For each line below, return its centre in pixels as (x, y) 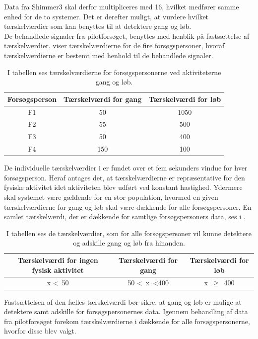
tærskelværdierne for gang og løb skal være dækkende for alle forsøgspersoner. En (128, 207)
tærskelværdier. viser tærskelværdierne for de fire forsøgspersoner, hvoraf (114, 45)
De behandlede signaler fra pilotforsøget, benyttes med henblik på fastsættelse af (127, 36)
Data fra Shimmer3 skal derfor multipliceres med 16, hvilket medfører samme (122, 6)
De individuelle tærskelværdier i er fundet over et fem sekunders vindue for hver (126, 168)
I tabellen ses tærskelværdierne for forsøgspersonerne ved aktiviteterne (114, 72)
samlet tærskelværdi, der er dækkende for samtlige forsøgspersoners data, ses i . (125, 216)
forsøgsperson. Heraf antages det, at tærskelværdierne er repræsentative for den (125, 177)
